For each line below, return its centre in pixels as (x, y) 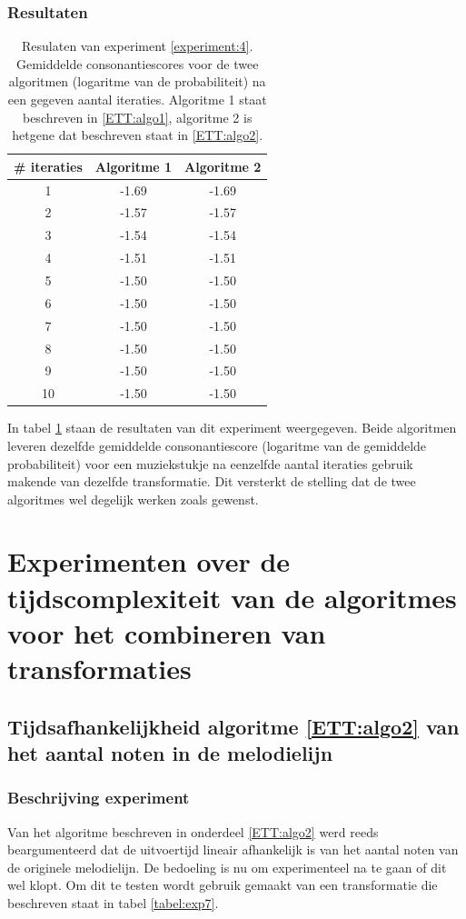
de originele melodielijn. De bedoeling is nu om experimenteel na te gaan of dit (227, 867)
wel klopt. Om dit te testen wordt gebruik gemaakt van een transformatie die (223, 885)
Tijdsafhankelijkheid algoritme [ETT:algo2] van (233, 726)
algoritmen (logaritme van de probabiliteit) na (137, 81)
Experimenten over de (149, 561)
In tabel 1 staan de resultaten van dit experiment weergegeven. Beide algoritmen (232, 428)
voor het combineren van (167, 632)
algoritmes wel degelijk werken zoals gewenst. (133, 499)
